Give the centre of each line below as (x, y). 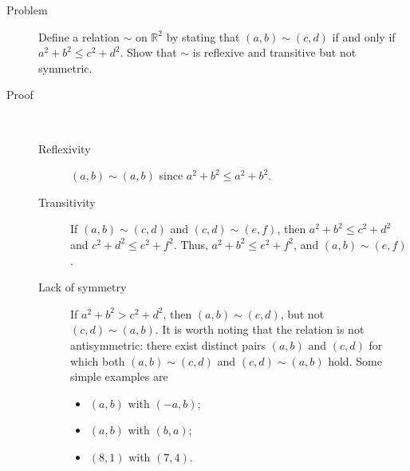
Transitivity (67, 202)
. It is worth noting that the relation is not (260, 329)
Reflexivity (65, 148)
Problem (27, 10)
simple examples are (119, 376)
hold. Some (355, 360)
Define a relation (79, 36)
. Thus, (191, 244)
